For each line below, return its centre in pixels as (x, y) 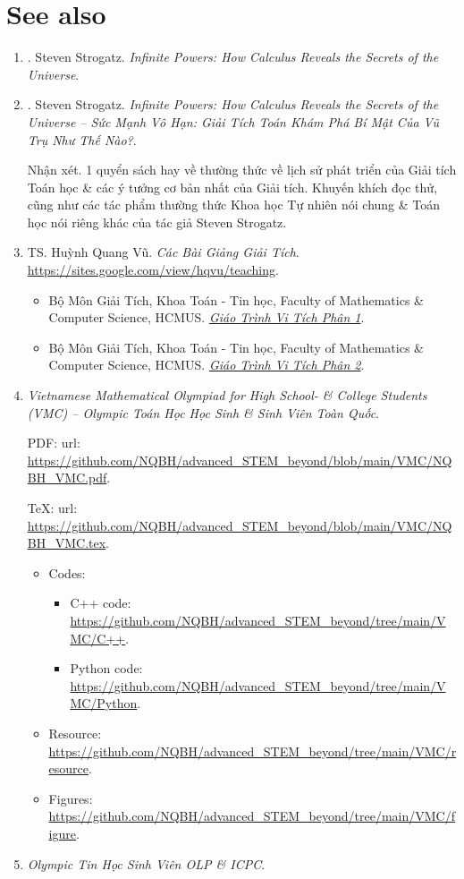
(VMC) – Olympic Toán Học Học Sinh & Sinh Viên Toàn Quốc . (203, 412)
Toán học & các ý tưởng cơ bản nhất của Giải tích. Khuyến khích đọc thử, (232, 187)
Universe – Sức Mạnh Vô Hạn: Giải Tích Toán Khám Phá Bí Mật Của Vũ (233, 121)
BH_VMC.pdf (67, 478)
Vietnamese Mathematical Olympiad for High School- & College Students (227, 395)
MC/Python (104, 703)
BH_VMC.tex (67, 543)
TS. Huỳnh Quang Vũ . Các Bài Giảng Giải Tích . (163, 252)
